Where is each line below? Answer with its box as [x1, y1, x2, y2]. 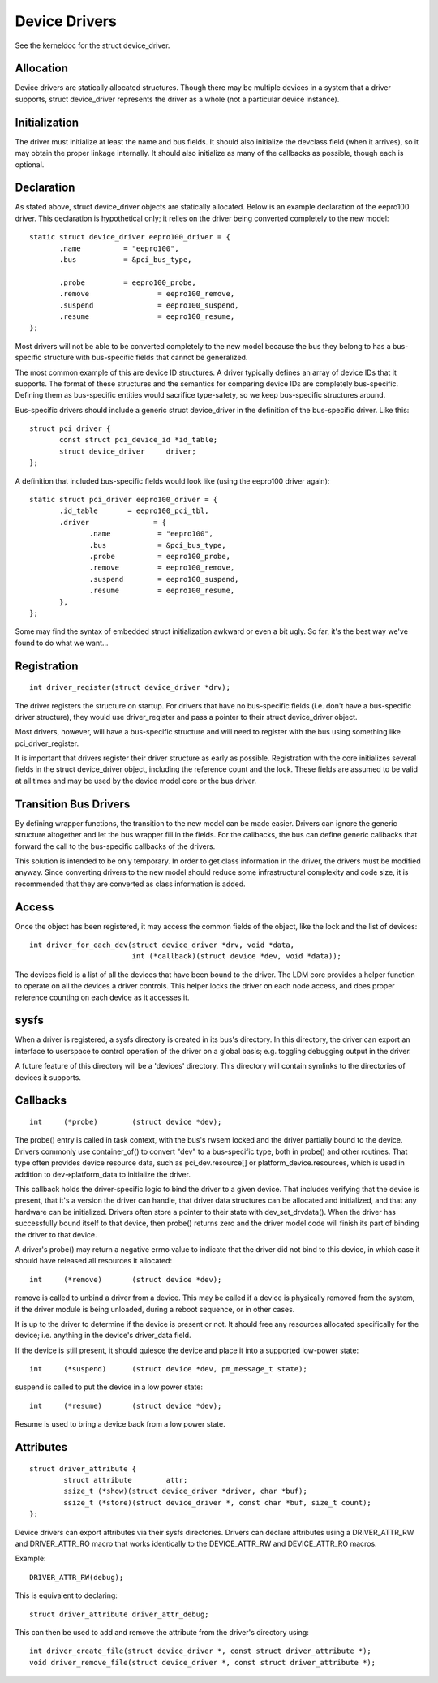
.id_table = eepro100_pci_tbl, [59, 506, 210, 515]
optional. [15, 159, 45, 170]
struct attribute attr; [63, 1475, 188, 1485]
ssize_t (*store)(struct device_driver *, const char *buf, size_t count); [63, 1498, 372, 1507]
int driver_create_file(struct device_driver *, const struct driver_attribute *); [29, 1646, 372, 1655]
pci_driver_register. [15, 738, 79, 748]
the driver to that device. [15, 1229, 97, 1239]
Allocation [15, 62, 69, 75]
